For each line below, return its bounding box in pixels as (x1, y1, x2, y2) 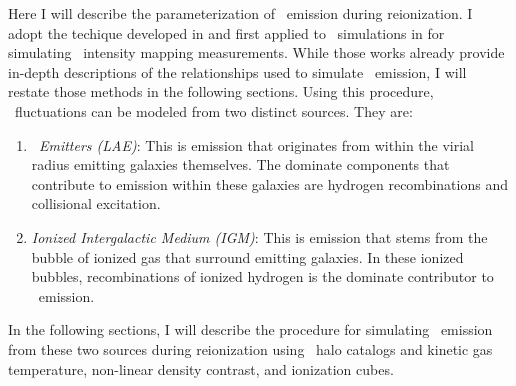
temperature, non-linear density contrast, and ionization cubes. (8, 358, 394, 379)
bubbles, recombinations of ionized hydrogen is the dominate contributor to (31, 266, 494, 287)
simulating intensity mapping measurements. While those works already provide (8, 42, 505, 63)
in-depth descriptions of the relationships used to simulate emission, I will (8, 61, 467, 82)
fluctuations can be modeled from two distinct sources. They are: (14, 100, 413, 121)
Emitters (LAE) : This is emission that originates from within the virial (38, 134, 474, 155)
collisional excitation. (31, 193, 161, 214)
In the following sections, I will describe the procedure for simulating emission (8, 319, 493, 340)
